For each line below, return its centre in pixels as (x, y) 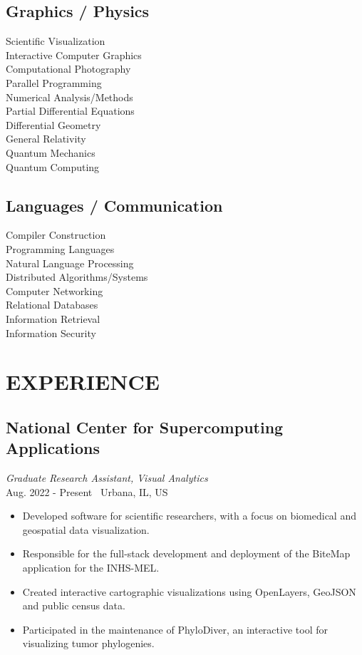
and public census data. (74, 605)
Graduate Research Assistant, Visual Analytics (107, 478)
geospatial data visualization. (86, 529)
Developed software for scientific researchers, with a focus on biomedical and (189, 516)
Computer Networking (55, 290)
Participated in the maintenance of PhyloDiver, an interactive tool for (175, 629)
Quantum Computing (53, 166)
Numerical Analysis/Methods (69, 97)
